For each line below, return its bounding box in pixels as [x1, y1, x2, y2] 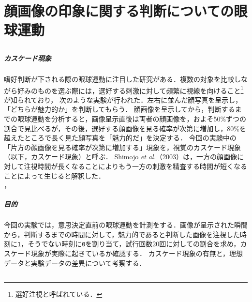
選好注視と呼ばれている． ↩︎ [15, 288, 103, 299]
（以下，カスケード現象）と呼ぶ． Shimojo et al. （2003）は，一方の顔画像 [4, 151, 237, 162]
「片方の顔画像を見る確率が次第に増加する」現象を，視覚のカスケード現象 [4, 142, 241, 152]
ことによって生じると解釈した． [4, 170, 105, 181]
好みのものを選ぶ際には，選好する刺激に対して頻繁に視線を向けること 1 [17, 84, 244, 95]
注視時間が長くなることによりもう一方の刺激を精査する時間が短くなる [24, 161, 247, 171]
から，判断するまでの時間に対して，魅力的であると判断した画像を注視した [4, 229, 240, 239]
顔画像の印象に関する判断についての [4, 1, 234, 21]
